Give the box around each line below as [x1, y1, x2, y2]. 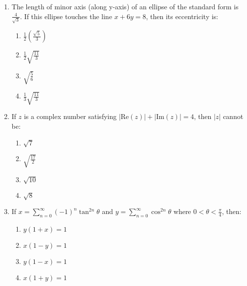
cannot [223, 111, 244, 121]
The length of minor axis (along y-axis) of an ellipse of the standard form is [11, 1, 239, 11]
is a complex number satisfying [23, 111, 117, 121]
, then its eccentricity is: [146, 11, 218, 21]
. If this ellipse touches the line [20, 11, 112, 21]
